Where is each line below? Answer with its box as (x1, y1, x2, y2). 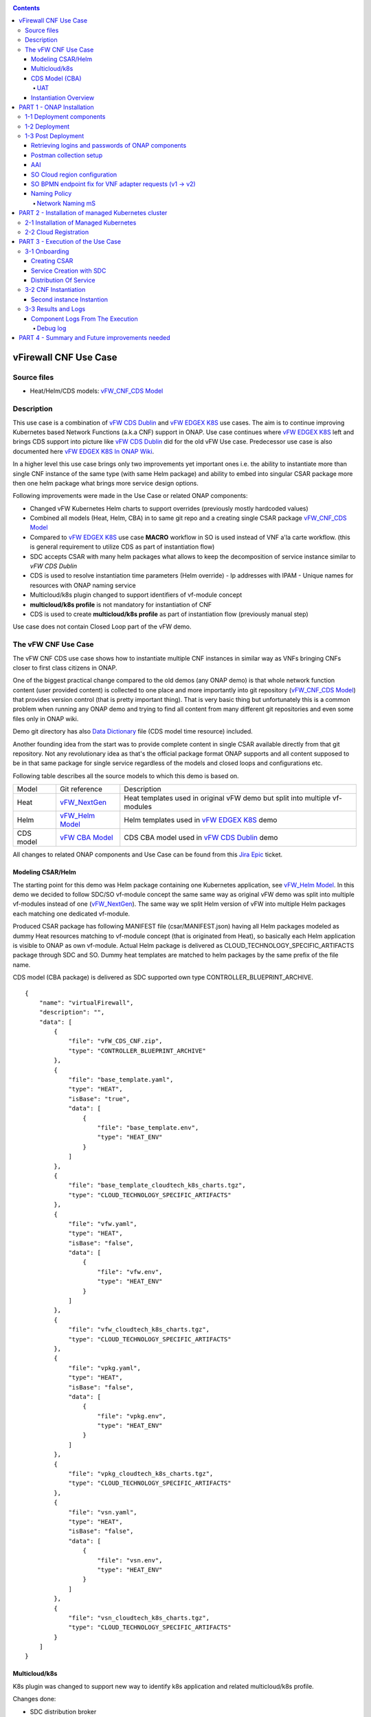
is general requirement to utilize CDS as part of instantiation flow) (30, 543, 215, 551)
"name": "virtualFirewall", (38, 999, 134, 1006)
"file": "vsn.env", (97, 1556, 163, 1564)
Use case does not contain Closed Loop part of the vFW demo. (12, 622, 192, 631)
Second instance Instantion (31, 295, 109, 304)
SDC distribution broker (30, 1707, 97, 1716)
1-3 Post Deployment (25, 132, 85, 140)
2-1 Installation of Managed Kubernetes (25, 218, 137, 227)
